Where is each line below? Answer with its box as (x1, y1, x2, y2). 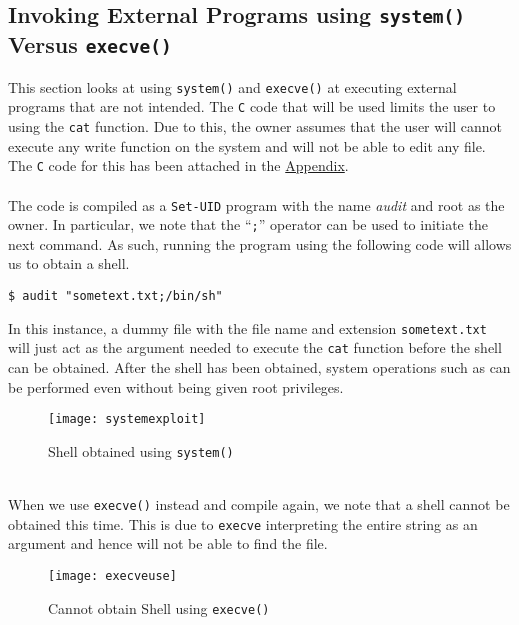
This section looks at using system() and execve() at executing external (8, 76, 457, 97)
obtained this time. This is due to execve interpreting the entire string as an (8, 513, 478, 534)
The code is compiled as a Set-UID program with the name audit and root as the (8, 194, 505, 215)
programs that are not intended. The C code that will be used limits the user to (8, 96, 496, 117)
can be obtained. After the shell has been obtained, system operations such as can (8, 357, 511, 378)
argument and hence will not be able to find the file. (8, 533, 328, 554)
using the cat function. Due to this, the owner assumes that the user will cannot (8, 116, 502, 137)
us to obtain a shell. (8, 253, 130, 274)
